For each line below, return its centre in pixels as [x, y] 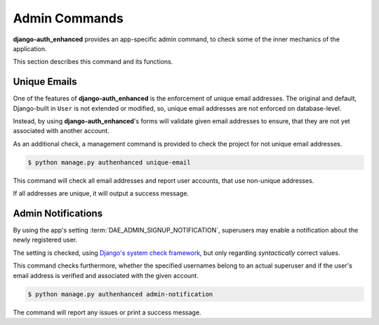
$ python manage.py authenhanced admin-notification [120, 294]
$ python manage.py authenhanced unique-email [109, 162]
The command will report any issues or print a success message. [107, 312]
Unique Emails [45, 82]
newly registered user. [45, 240]
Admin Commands [68, 18]
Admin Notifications [58, 213]
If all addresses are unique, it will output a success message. [101, 193]
